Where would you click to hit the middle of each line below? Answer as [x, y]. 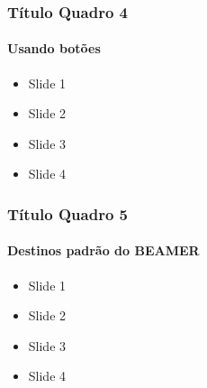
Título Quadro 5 [67, 213]
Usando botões [54, 48]
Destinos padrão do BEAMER [103, 250]
